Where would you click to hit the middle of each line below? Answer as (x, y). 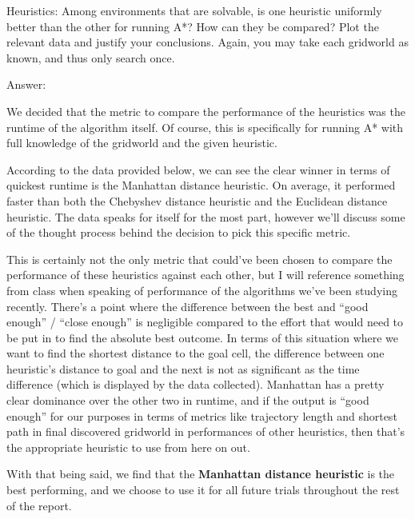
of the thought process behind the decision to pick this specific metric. (179, 232)
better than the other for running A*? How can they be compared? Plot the (193, 26)
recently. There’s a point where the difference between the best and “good (188, 306)
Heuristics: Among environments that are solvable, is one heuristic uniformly (194, 10)
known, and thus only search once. (91, 57)
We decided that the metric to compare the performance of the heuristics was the (206, 111)
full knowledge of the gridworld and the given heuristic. (142, 143)
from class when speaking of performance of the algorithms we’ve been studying (202, 290)
